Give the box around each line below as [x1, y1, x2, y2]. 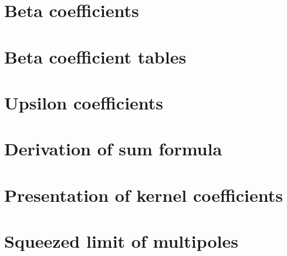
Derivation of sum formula [4, 137, 222, 161]
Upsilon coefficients [4, 90, 164, 114]
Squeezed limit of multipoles [4, 229, 238, 253]
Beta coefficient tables [4, 44, 187, 68]
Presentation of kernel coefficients [4, 182, 283, 207]
